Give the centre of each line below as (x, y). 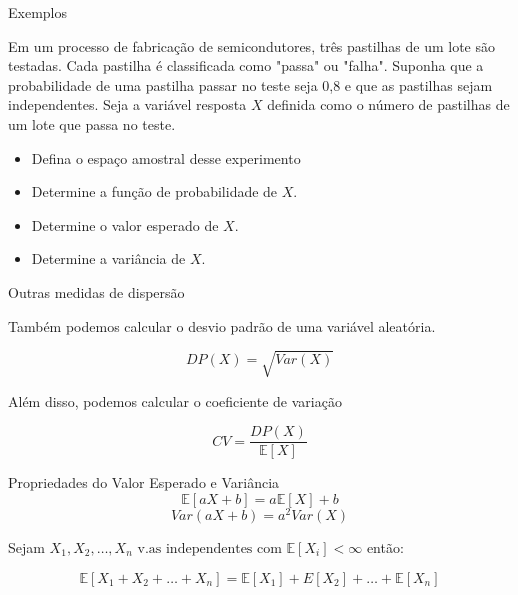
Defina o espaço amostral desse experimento (166, 157)
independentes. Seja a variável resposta (127, 104)
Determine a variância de (108, 258)
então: (385, 547)
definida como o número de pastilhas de (388, 104)
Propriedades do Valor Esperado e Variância (144, 482)
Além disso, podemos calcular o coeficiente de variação (175, 400)
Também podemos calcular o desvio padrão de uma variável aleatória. (222, 325)
